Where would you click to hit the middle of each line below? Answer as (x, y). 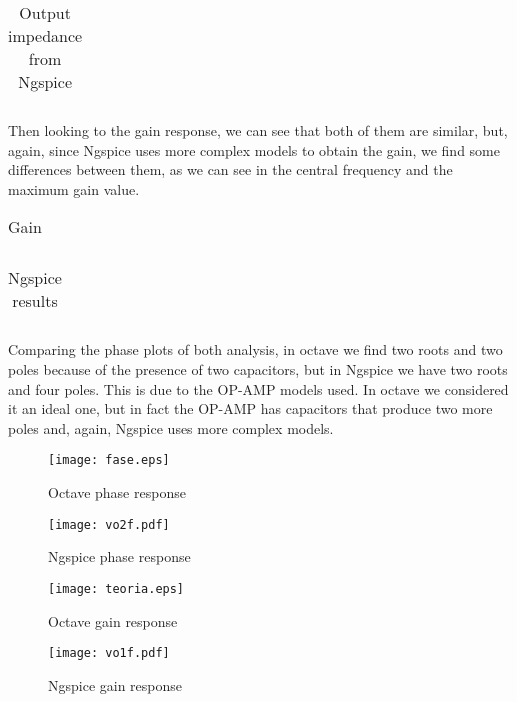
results (35, 301)
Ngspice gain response (115, 684)
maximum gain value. (74, 188)
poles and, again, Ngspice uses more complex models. (171, 427)
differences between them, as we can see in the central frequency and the (230, 169)
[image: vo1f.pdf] (109, 653)
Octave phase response (117, 492)
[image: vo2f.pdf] (109, 524)
